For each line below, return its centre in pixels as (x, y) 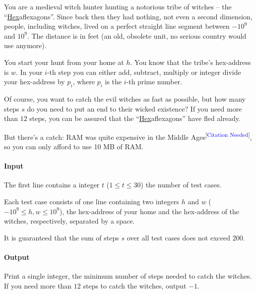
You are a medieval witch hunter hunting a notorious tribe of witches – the (118, 6)
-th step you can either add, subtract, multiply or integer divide (144, 72)
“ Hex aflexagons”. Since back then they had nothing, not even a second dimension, (128, 16)
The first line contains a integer (52, 185)
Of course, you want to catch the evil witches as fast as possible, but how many (125, 98)
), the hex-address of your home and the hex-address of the (149, 211)
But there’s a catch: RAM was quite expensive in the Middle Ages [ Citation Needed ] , (128, 136)
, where (84, 82)
